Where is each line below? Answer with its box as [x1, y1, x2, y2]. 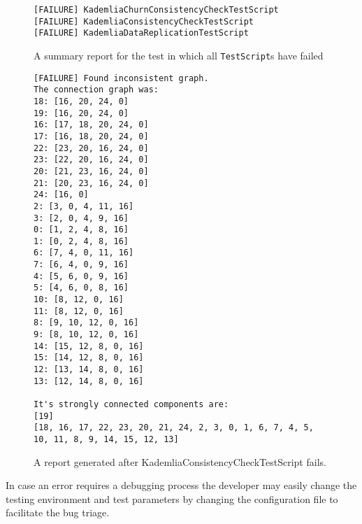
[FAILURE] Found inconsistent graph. [34, 73, 209, 83]
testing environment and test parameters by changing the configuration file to [6, 491, 338, 506]
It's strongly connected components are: [34, 399, 229, 409]
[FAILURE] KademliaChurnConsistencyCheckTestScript [34, 5, 279, 15]
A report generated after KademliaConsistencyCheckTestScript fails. [34, 454, 326, 469]
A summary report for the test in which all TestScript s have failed [34, 48, 324, 62]
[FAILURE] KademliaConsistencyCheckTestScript [34, 16, 254, 27]
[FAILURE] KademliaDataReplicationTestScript [34, 28, 249, 38]
